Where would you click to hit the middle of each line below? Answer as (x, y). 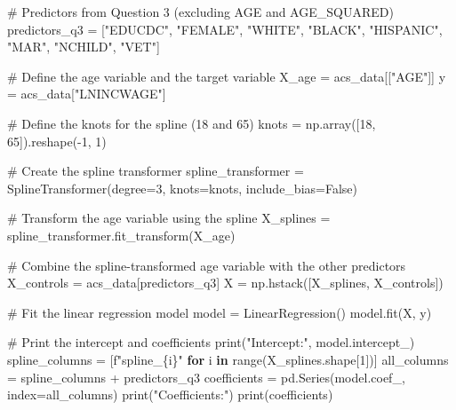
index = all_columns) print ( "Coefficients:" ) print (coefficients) (170, 394)
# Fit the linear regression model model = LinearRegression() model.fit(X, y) (220, 312)
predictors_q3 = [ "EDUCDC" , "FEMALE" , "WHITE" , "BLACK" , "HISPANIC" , (225, 29)
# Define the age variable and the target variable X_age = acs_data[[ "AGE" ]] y (227, 76)
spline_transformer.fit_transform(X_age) (121, 235)
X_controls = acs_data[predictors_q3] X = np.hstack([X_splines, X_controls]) (225, 283)
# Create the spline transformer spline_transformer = (156, 171)
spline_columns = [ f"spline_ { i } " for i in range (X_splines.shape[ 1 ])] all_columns (228, 359)
